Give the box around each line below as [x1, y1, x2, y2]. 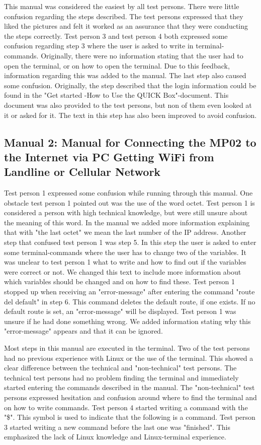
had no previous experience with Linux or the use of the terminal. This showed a [4, 352, 253, 363]
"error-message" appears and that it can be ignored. [4, 326, 163, 336]
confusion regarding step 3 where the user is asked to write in [4, 40, 194, 51]
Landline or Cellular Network [4, 164, 161, 179]
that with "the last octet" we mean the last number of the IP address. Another [4, 227, 246, 237]
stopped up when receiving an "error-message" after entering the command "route [4, 286, 255, 297]
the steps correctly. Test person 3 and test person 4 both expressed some [4, 30, 228, 41]
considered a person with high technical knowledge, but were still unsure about [4, 207, 248, 218]
